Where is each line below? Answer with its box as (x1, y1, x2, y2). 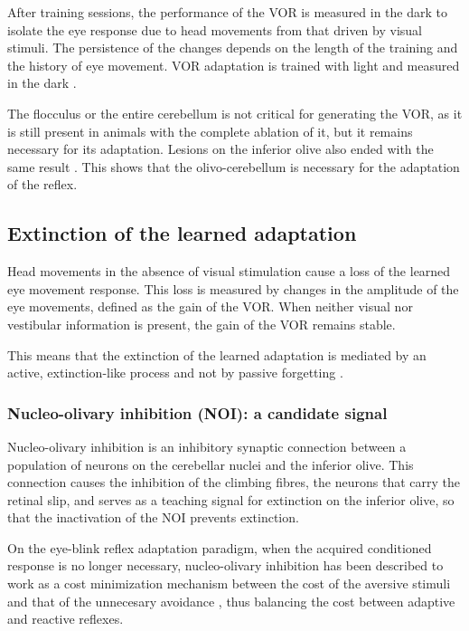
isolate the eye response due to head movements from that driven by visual (7, 20, 422, 39)
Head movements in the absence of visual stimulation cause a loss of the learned (7, 262, 451, 281)
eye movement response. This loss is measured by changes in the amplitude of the (7, 279, 459, 298)
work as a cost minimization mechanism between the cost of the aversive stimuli (7, 574, 451, 593)
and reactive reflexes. (7, 609, 124, 628)
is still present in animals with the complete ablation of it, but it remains (7, 121, 413, 140)
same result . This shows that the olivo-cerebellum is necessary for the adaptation (7, 157, 460, 176)
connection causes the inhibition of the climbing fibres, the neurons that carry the (7, 473, 460, 492)
